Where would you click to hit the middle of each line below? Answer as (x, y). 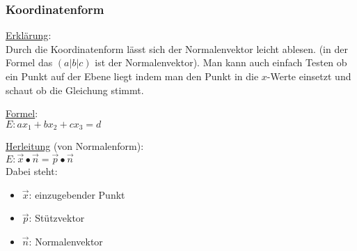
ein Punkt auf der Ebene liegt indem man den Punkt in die (132, 76)
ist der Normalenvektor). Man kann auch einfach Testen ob (221, 62)
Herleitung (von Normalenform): (75, 146)
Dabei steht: (32, 171)
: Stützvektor (57, 218)
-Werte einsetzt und (309, 76)
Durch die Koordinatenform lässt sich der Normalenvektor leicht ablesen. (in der (177, 48)
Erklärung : (29, 35)
